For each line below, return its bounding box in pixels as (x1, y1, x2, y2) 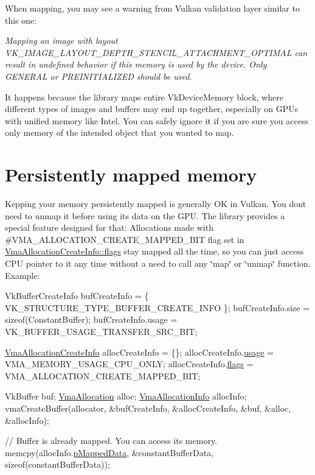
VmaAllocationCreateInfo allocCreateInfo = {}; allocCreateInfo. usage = (5, 345, 274, 358)
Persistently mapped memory (5, 162, 257, 187)
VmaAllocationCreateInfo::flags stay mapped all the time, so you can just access (5, 245, 304, 258)
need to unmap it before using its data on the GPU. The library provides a (5, 209, 285, 222)
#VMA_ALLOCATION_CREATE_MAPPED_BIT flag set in (5, 233, 244, 245)
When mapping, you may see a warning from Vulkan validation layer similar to (5, 2, 300, 14)
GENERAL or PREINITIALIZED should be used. (5, 69, 192, 82)
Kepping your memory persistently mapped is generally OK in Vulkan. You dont (5, 197, 306, 210)
